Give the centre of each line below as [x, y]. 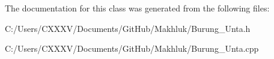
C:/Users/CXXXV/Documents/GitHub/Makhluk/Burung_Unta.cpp [132, 48]
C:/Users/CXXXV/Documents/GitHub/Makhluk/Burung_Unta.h [128, 28]
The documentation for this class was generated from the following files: [137, 8]
